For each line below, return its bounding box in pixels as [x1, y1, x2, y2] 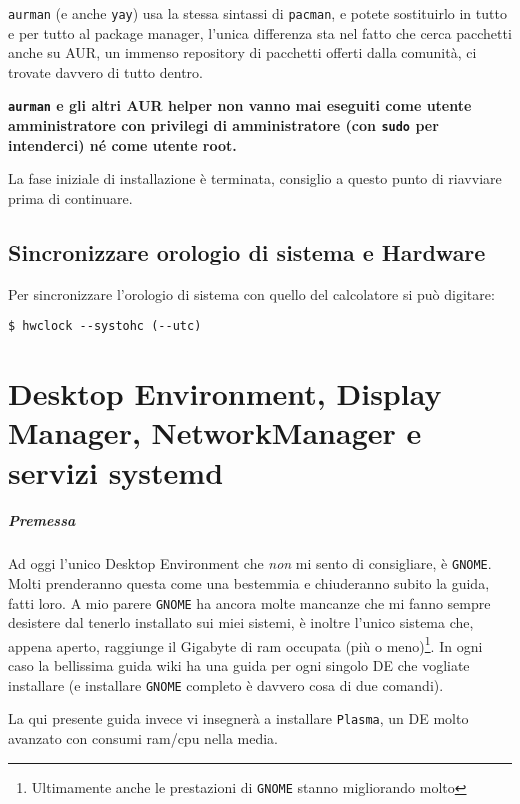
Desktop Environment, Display [8, 373, 442, 414]
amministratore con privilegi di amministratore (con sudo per [8, 115, 439, 136]
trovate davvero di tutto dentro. [8, 61, 203, 82]
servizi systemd [8, 451, 224, 492]
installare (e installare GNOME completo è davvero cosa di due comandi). [8, 674, 444, 695]
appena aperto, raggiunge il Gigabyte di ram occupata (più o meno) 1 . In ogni [8, 632, 483, 656]
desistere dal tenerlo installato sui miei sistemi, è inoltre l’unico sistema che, [8, 612, 474, 633]
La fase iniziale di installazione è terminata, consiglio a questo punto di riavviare [8, 168, 502, 189]
